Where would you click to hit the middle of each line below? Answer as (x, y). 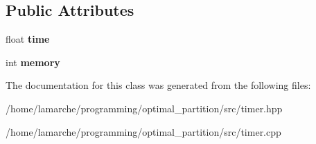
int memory (33, 62)
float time (28, 39)
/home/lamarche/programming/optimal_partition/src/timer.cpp (143, 131)
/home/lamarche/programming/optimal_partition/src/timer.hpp (144, 108)
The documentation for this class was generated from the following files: (158, 85)
